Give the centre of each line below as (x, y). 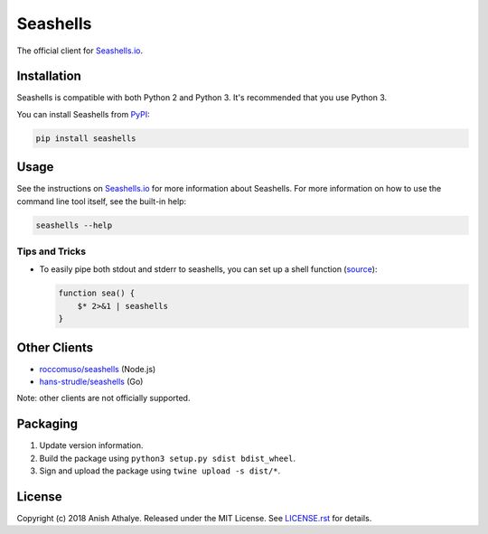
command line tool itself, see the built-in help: (102, 201)
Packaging (47, 424)
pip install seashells (86, 138)
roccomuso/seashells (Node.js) (98, 369)
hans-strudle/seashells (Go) (91, 382)
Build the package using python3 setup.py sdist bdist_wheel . (167, 458)
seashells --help (74, 225)
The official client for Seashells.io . (80, 51)
